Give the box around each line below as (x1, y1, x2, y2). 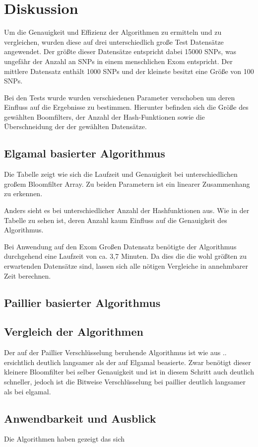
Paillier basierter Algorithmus (4, 295, 161, 310)
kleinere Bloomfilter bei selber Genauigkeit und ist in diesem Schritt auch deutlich (4, 367, 254, 377)
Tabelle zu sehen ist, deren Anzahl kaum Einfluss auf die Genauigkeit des (4, 215, 227, 225)
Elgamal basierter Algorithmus (4, 146, 165, 161)
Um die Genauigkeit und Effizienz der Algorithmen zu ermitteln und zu (4, 27, 222, 37)
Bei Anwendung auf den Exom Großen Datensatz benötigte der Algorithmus (4, 241, 237, 251)
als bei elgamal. (4, 386, 51, 396)
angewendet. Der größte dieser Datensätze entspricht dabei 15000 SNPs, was (4, 46, 237, 57)
